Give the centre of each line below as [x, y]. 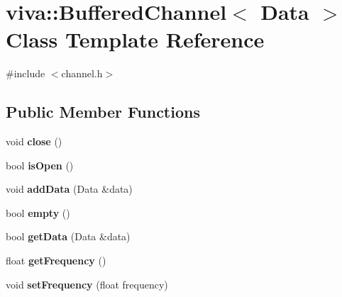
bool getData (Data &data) [68, 236]
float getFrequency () [56, 260]
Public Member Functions [103, 112]
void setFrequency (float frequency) [87, 284]
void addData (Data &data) [69, 189]
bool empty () [38, 212]
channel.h [82, 73]
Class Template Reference [135, 39]
